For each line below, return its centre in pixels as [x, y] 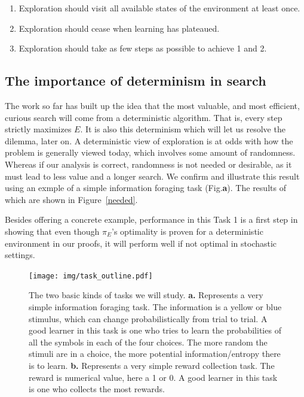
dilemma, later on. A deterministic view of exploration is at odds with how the [149, 140]
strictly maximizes [38, 129]
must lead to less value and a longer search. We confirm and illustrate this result [152, 176]
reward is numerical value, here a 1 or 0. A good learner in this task [153, 377]
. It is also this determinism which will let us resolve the [183, 129]
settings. [20, 255]
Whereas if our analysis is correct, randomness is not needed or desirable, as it [148, 164]
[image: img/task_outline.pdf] [91, 276]
